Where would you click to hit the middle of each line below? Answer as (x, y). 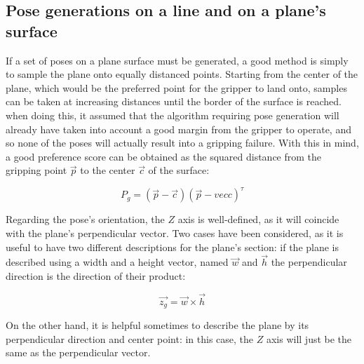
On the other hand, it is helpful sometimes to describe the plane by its (157, 325)
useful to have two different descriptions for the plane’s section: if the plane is (173, 247)
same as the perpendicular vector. (78, 352)
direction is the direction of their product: (96, 276)
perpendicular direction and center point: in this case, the (130, 338)
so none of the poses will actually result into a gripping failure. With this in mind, (182, 143)
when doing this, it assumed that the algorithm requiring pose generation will (173, 115)
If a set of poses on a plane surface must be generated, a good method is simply (177, 60)
